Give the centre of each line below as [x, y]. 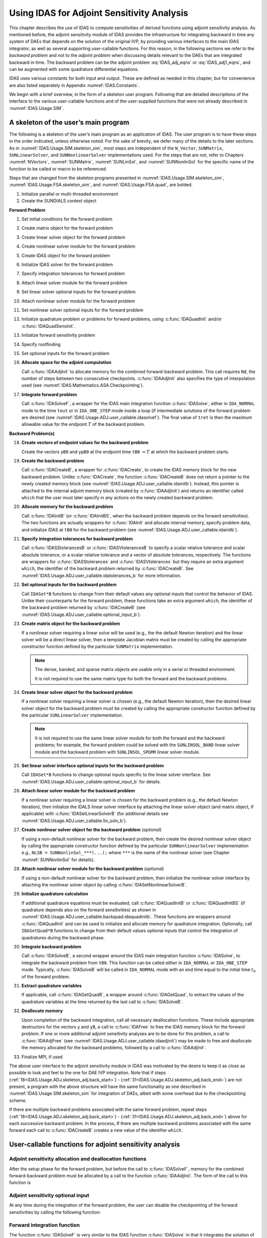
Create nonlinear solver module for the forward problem [78, 246]
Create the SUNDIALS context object [59, 201]
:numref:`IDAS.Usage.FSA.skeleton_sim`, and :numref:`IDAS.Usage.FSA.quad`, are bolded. [101, 185]
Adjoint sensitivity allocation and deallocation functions [78, 1159]
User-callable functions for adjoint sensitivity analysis [95, 1145]
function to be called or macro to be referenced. [58, 169]
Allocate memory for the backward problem [67, 507]
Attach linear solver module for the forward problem [74, 283]
